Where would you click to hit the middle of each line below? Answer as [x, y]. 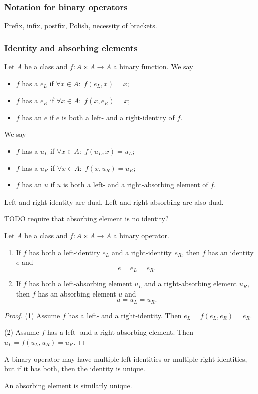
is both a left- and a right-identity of [118, 117]
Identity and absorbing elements [71, 47]
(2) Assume [22, 332]
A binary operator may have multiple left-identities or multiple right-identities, [126, 359]
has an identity [231, 252]
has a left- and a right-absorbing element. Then [120, 332]
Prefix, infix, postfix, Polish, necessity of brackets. [81, 25]
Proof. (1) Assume [32, 315]
